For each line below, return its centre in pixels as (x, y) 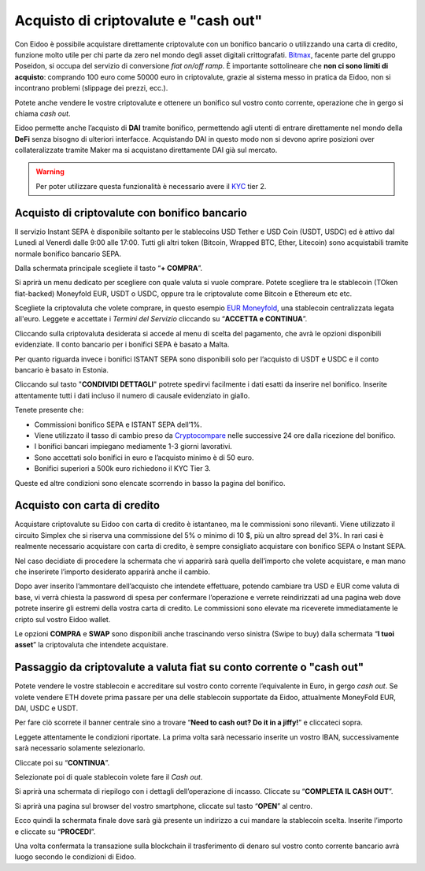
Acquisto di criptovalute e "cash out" (139, 20)
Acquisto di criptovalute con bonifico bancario (131, 213)
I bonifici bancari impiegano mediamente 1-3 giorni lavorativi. (133, 447)
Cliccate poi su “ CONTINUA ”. (62, 762)
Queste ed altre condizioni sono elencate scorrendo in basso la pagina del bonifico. (150, 483)
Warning (50, 172)
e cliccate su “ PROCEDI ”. (55, 832)
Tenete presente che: (49, 410)
